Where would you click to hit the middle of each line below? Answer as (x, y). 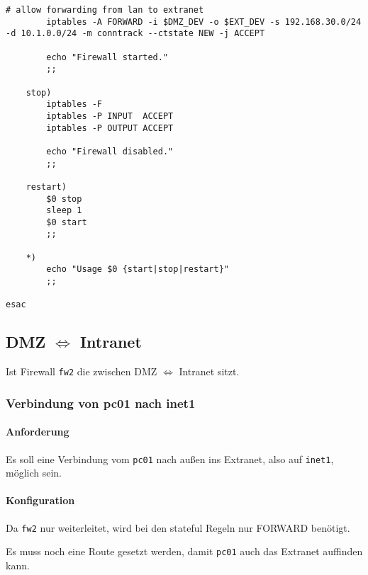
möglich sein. (34, 473)
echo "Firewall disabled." (110, 151)
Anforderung (38, 432)
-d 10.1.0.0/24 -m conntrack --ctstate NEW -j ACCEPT (135, 34)
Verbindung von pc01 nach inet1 (101, 403)
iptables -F (74, 104)
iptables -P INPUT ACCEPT (110, 116)
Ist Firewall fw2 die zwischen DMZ (82, 371)
